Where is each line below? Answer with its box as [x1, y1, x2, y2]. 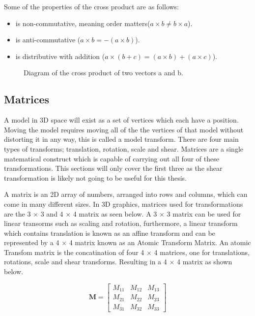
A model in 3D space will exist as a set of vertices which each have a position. [4, 115, 239, 125]
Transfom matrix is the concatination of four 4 [4, 247, 144, 257]
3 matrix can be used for [167, 208, 241, 219]
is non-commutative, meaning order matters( [15, 18, 150, 28]
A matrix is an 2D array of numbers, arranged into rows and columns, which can [4, 189, 248, 199]
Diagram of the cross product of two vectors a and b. [24, 67, 183, 78]
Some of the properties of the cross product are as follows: [4, 1, 179, 11]
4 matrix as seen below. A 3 [73, 208, 157, 219]
